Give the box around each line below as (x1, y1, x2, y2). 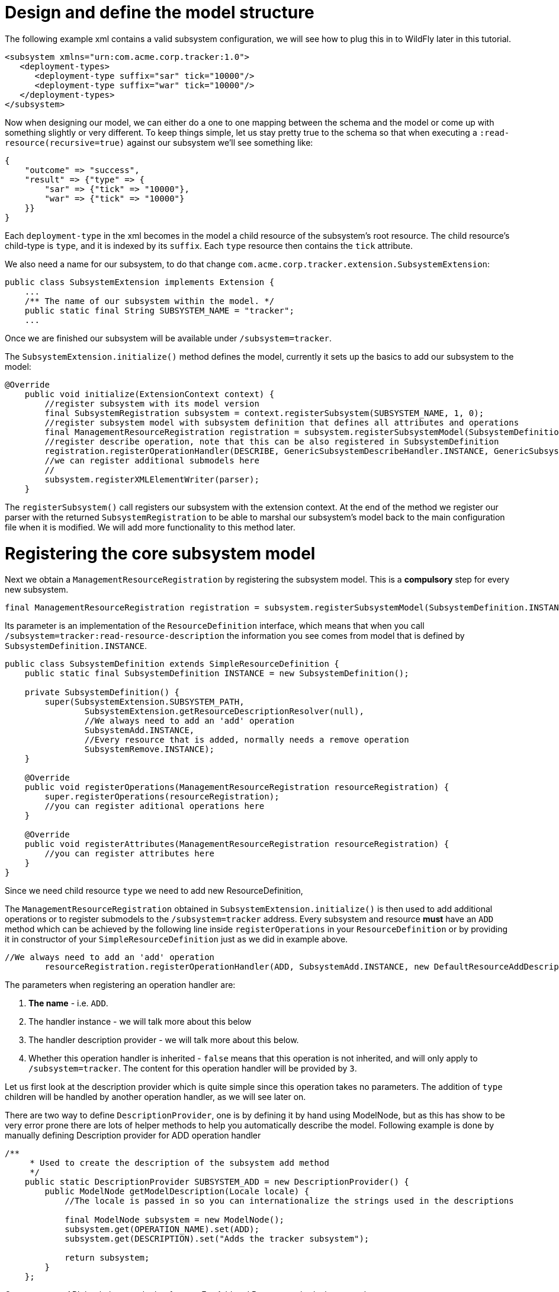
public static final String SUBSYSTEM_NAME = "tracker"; (24, 305, 294, 315)
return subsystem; (65, 1253, 150, 1263)
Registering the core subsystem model (5, 543, 316, 564)
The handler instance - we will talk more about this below (28, 1016, 252, 1027)
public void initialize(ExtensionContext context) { (24, 389, 275, 399)
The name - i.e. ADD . (28, 998, 108, 1009)
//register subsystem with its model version (44, 398, 259, 408)
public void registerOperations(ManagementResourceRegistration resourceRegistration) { (24, 782, 449, 792)
